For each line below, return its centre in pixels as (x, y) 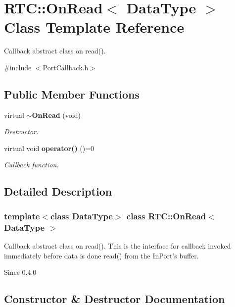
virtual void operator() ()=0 (49, 148)
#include (18, 67)
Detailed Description (58, 191)
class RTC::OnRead (166, 216)
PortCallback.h (66, 67)
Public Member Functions (72, 94)
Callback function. (31, 165)
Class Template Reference (94, 27)
